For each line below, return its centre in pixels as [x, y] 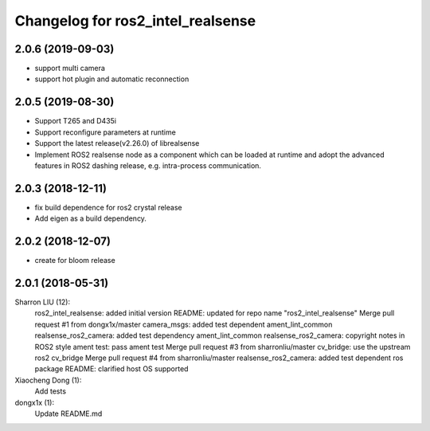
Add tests [51, 391]
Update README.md [68, 413]
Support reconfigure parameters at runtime [106, 132]
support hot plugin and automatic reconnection [112, 79]
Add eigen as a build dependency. [91, 218]
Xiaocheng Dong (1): [48, 380]
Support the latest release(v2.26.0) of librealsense [117, 143]
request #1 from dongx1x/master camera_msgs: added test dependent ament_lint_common [184, 324]
